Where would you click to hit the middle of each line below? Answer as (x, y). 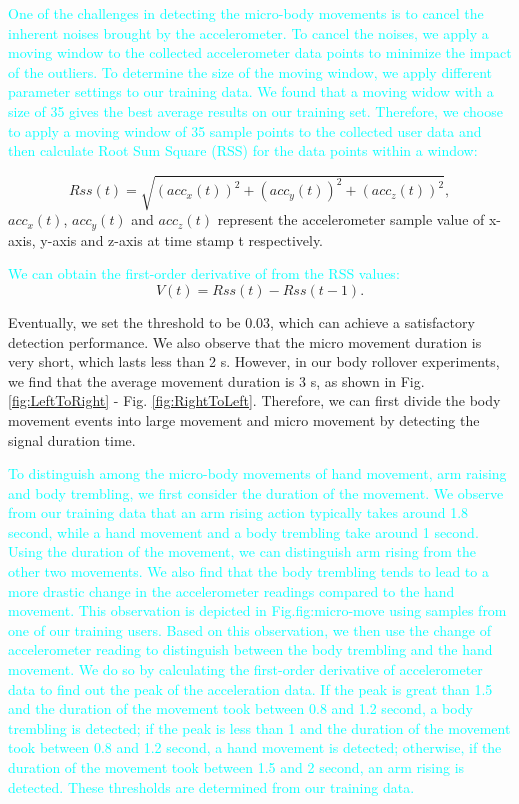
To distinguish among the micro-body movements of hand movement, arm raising (257, 473)
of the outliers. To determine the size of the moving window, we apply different (250, 71)
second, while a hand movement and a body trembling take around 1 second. (243, 531)
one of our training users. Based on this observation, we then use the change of (250, 629)
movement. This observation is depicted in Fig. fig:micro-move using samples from (257, 610)
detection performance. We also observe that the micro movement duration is (245, 341)
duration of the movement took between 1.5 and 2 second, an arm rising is (236, 767)
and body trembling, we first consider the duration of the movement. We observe (256, 492)
